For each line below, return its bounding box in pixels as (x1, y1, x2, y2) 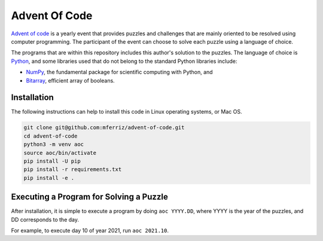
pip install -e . (23, 174, 75, 181)
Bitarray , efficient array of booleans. (26, 77, 115, 84)
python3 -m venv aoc (23, 141, 84, 148)
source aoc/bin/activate (23, 150, 97, 156)
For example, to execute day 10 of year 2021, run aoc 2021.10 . (11, 227, 169, 234)
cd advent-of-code (23, 132, 78, 139)
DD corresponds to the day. (11, 216, 80, 223)
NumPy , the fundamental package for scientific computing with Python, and (26, 69, 213, 76)
